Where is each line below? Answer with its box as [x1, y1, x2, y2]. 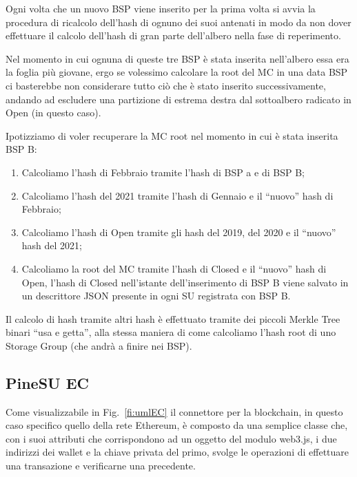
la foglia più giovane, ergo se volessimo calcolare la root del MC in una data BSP [6, 65, 348, 79]
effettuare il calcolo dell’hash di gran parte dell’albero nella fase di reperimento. [6, 28, 341, 43]
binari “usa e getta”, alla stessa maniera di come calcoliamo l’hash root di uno [6, 325, 336, 339]
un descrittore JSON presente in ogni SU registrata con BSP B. [21, 288, 291, 303]
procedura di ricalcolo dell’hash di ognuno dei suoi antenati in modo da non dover [6, 14, 351, 29]
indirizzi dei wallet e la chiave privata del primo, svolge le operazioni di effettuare [6, 445, 349, 459]
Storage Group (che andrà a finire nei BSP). [6, 338, 192, 352]
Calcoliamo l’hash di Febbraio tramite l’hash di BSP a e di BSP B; [21, 165, 305, 179]
